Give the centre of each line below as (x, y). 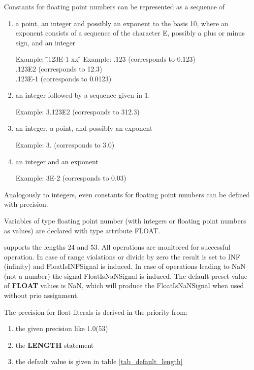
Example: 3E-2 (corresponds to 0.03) (71, 178)
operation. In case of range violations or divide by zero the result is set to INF (122, 256)
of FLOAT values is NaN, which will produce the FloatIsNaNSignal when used (124, 285)
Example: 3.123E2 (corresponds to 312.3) (78, 111)
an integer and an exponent (57, 161)
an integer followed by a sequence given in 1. (83, 95)
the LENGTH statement (55, 345)
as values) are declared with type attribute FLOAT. (82, 230)
